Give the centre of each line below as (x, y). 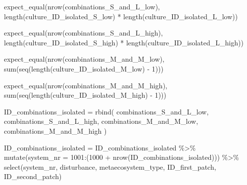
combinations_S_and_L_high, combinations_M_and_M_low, (101, 121)
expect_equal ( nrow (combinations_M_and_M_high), (86, 85)
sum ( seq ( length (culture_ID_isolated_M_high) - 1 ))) (85, 95)
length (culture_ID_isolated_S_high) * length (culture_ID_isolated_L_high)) (124, 42)
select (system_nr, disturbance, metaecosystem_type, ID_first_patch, (110, 166)
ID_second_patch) (33, 176)
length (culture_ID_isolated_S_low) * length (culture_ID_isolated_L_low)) (121, 16)
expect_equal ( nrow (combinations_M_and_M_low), (84, 59)
